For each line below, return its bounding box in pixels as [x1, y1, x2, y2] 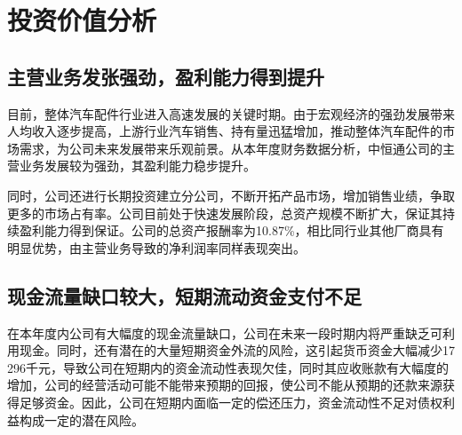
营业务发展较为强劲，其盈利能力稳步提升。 [7, 156, 256, 175]
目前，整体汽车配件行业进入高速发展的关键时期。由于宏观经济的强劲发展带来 [7, 104, 455, 123]
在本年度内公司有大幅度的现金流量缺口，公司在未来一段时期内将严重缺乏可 [7, 323, 442, 342]
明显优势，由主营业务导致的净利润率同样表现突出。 [7, 238, 306, 257]
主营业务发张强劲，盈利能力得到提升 [7, 62, 324, 90]
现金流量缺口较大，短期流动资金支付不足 [7, 281, 362, 309]
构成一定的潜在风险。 [19, 410, 144, 429]
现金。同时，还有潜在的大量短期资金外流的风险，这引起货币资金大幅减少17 [19, 341, 455, 360]
